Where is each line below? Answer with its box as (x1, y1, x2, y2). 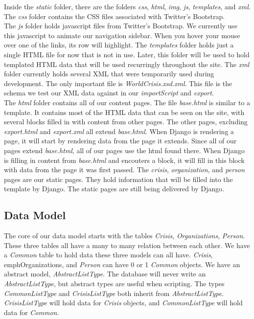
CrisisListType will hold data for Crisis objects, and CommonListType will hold (4, 297, 243, 308)
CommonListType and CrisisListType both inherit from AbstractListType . (4, 288, 224, 298)
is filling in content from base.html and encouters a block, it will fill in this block (4, 155, 245, 165)
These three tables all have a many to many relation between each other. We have (4, 240, 250, 250)
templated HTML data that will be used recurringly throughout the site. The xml (4, 59, 250, 69)
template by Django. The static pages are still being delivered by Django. (4, 183, 224, 194)
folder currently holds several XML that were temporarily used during (4, 68, 214, 79)
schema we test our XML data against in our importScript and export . (4, 88, 214, 98)
